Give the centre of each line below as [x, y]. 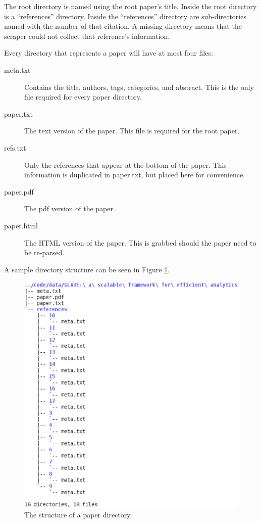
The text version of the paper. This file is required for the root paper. [132, 131]
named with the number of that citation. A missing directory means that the [123, 26]
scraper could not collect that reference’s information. [87, 36]
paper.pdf [19, 191]
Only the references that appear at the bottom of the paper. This [125, 164]
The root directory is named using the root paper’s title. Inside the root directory [130, 6]
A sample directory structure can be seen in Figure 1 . [87, 269]
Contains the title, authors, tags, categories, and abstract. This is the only [139, 87]
